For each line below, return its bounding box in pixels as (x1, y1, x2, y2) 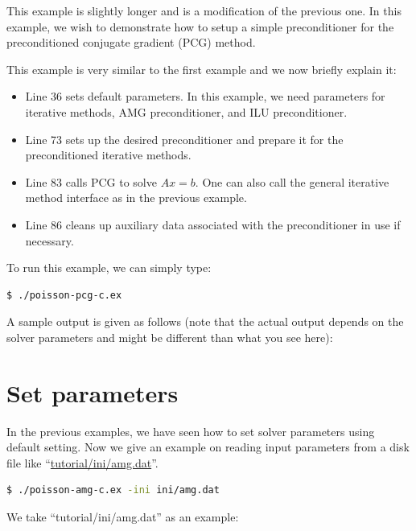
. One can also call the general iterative (195, 173, 389, 190)
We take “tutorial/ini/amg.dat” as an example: (6, 508, 239, 525)
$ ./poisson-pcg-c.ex (6, 289, 122, 301)
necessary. (25, 232, 74, 249)
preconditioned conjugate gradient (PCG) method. (6, 34, 256, 51)
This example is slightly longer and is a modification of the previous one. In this (6, 2, 402, 19)
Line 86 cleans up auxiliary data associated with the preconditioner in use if (25, 216, 401, 233)
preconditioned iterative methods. (25, 146, 192, 163)
